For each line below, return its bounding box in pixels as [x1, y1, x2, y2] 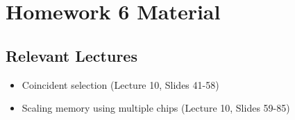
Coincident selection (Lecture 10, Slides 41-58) [22, 77, 219, 92]
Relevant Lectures [6, 44, 137, 66]
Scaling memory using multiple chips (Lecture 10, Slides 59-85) [22, 101, 290, 115]
